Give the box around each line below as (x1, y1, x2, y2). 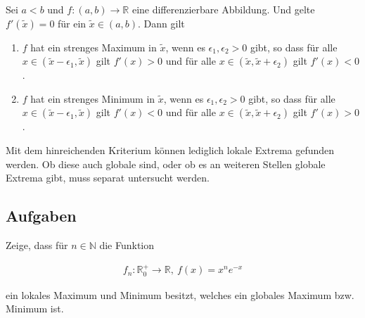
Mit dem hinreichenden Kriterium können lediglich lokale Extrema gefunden (6, 142, 335, 157)
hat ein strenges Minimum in (30, 91, 155, 106)
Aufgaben (6, 205, 77, 227)
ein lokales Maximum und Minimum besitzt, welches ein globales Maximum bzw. (6, 287, 354, 302)
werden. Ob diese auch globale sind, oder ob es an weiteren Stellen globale (6, 156, 326, 171)
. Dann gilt (138, 15, 185, 30)
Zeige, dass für (6, 237, 68, 252)
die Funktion (99, 237, 155, 252)
